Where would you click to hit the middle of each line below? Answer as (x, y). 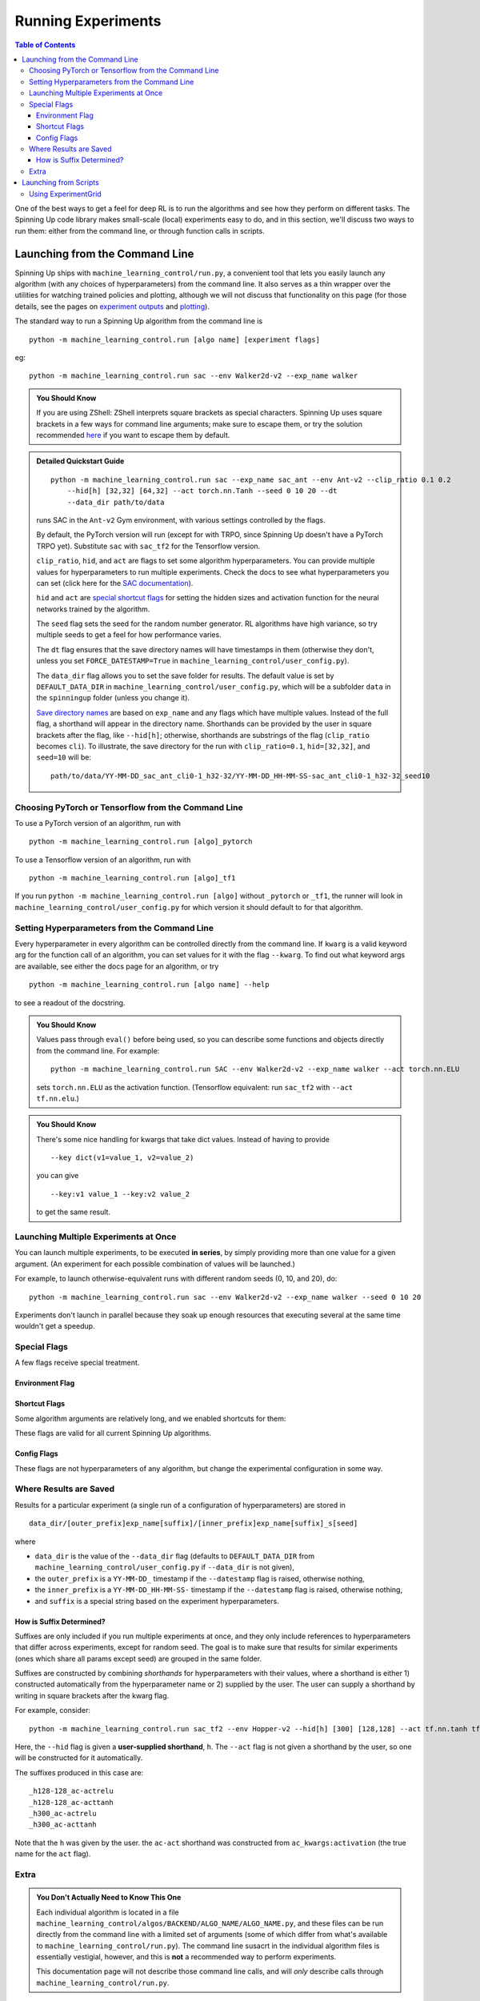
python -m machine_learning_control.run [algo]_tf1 (132, 878)
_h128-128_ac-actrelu (71, 1791)
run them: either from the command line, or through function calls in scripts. (140, 231)
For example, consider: (53, 1710)
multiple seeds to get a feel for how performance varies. (129, 635)
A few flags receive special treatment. (77, 1363)
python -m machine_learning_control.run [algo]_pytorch (141, 842)
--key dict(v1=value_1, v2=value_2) (122, 1158)
